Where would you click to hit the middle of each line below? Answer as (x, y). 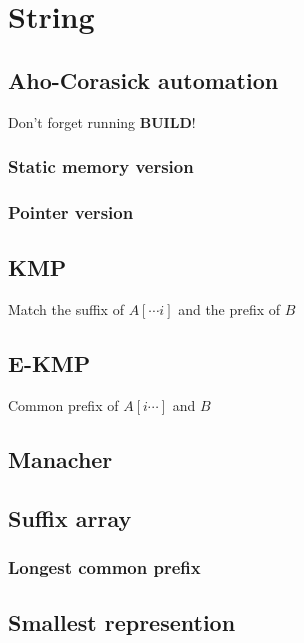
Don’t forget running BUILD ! (102, 121)
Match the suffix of (66, 309)
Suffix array (70, 517)
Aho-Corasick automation (143, 79)
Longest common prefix (104, 566)
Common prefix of (63, 404)
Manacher (60, 458)
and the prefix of (229, 309)
